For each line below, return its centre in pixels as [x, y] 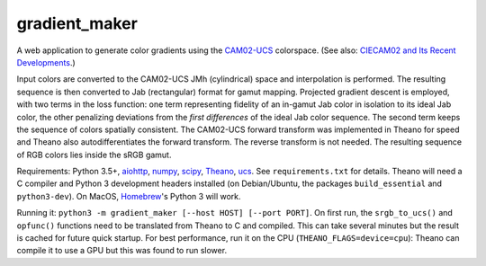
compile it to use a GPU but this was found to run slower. [122, 251]
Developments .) [46, 62]
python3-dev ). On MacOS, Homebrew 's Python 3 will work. [129, 196]
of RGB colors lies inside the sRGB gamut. [94, 155]
